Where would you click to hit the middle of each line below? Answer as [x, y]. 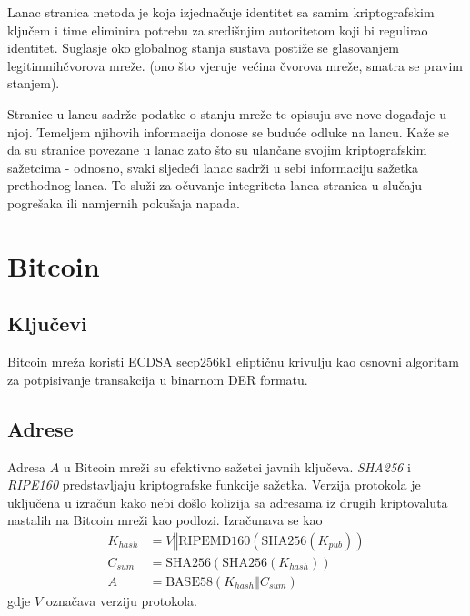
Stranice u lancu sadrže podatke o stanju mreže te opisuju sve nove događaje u [227, 113]
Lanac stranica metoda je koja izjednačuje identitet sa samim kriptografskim [221, 12]
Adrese [40, 428]
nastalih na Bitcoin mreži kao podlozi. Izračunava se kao [165, 520]
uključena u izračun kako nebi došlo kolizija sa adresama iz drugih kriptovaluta [228, 502]
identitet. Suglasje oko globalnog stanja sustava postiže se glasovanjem [204, 48]
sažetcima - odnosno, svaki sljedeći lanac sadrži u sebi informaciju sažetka [213, 167]
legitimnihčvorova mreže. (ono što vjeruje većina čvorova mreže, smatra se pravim [235, 65]
